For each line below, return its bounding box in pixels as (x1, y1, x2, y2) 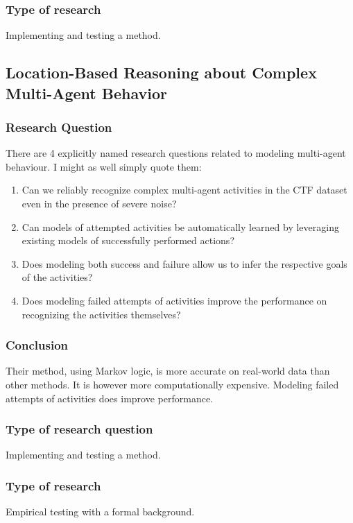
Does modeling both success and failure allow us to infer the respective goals (21, 256, 347, 271)
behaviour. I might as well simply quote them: (6, 159, 202, 173)
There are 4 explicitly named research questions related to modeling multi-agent (6, 146, 346, 160)
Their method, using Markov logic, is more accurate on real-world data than (6, 363, 330, 378)
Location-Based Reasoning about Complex (6, 62, 317, 83)
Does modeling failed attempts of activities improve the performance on (21, 293, 327, 307)
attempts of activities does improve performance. (6, 391, 213, 405)
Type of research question (6, 420, 153, 438)
